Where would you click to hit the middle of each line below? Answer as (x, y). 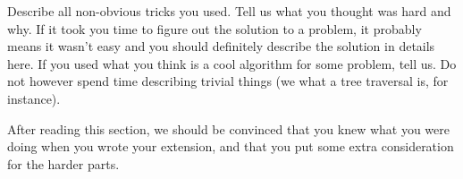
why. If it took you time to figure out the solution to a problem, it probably (215, 28)
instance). (34, 98)
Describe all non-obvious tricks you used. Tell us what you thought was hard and (229, 11)
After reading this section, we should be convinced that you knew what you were (228, 128)
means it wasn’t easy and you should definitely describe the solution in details (221, 46)
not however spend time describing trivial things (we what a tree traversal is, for (228, 81)
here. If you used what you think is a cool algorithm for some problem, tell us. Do (232, 63)
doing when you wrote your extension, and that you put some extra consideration (231, 146)
